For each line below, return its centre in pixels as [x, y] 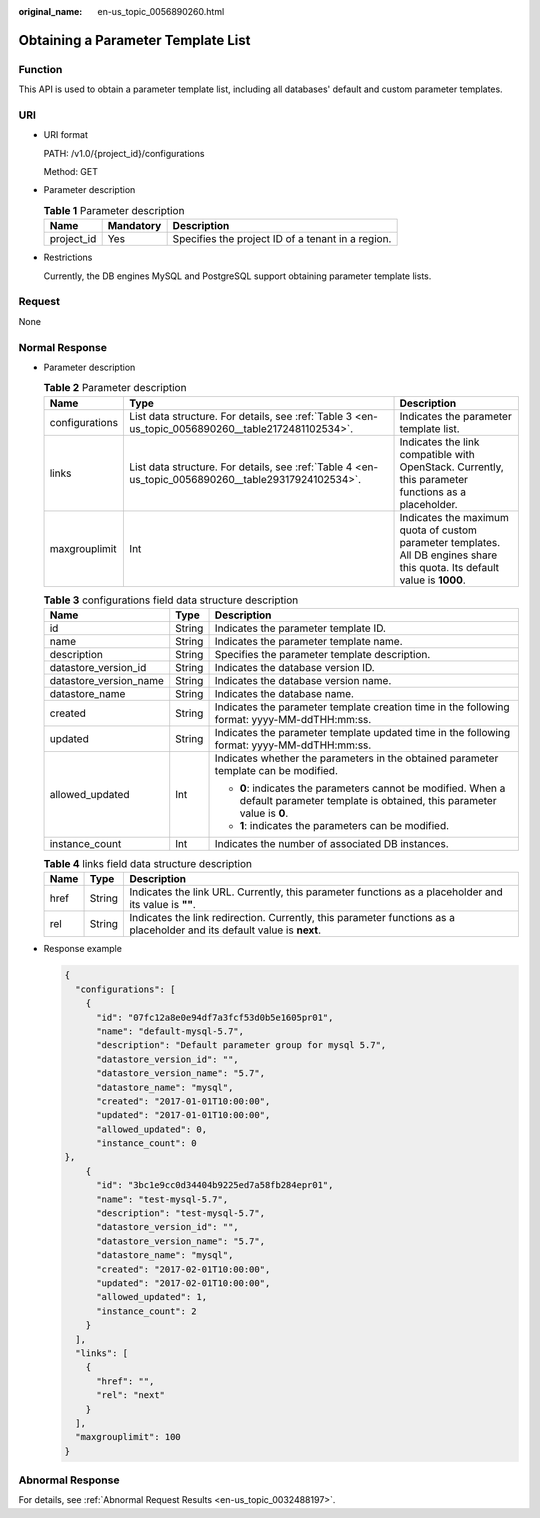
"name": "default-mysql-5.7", [170, 1031]
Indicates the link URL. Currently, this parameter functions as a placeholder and [316, 892]
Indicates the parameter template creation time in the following [362, 707]
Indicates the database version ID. [294, 668]
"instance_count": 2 [146, 1311]
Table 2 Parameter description [115, 388]
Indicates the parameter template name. [308, 642]
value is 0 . [264, 813]
